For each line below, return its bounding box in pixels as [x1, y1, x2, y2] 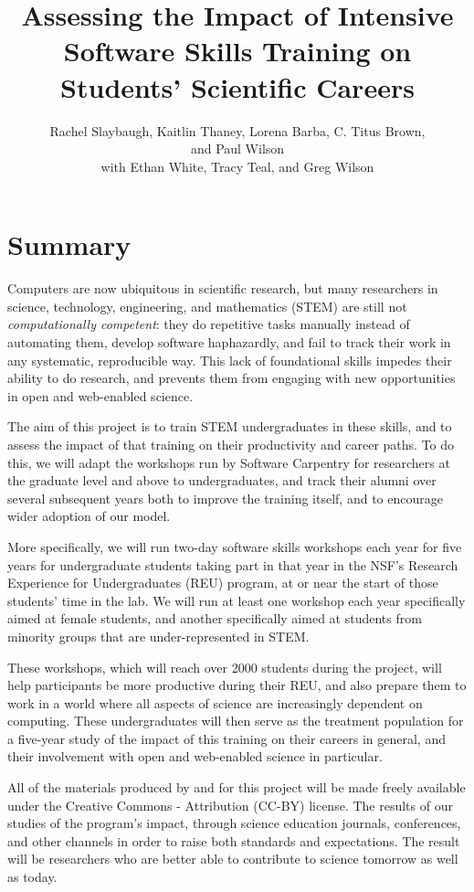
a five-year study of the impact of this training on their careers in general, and [7, 728, 446, 748]
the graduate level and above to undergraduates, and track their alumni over [7, 471, 437, 490]
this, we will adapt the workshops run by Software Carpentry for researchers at [7, 452, 450, 472]
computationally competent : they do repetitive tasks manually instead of [7, 314, 410, 334]
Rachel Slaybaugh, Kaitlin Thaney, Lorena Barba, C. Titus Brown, [49, 121, 426, 140]
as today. [7, 867, 58, 887]
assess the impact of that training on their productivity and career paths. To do [7, 434, 455, 453]
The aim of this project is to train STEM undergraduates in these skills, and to [7, 417, 452, 436]
